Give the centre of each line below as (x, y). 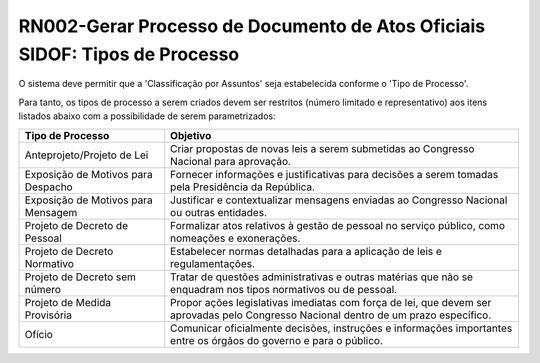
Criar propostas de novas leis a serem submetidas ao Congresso (322, 148)
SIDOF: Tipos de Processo (129, 54)
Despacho (49, 187)
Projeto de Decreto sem (80, 277)
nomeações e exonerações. (235, 238)
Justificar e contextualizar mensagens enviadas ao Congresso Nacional (339, 200)
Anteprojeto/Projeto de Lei (86, 155)
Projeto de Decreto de (76, 225)
